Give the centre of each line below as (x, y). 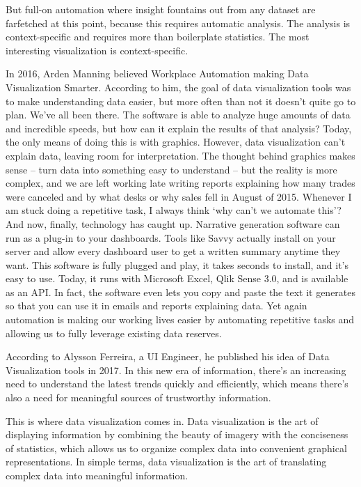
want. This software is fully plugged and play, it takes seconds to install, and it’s (177, 264)
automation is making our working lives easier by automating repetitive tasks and (180, 319)
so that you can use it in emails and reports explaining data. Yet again (157, 306)
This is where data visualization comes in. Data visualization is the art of (162, 420)
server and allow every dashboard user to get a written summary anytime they (173, 251)
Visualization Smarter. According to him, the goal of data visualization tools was (178, 87)
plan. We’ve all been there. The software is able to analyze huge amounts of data (178, 115)
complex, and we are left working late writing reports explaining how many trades (180, 183)
